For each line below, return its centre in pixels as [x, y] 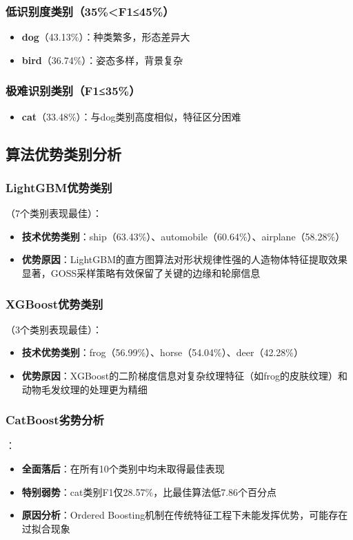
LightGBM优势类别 [59, 187]
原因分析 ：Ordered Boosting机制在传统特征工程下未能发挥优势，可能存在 [185, 515]
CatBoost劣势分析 [55, 420]
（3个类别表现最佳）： [54, 329]
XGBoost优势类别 [54, 303]
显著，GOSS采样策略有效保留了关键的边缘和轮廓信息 [141, 273]
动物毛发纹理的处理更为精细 [84, 389]
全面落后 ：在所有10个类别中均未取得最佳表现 [123, 468]
